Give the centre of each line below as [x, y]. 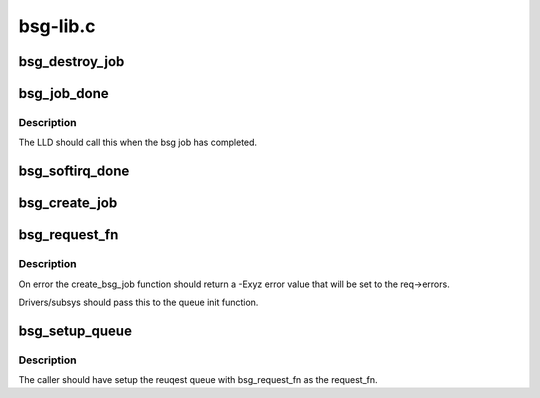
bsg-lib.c [57, 26]
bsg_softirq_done [74, 171]
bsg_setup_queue [75, 330]
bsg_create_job [68, 203]
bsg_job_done [63, 93]
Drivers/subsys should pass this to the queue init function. [138, 302]
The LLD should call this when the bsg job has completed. [138, 142]
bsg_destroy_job [71, 61]
